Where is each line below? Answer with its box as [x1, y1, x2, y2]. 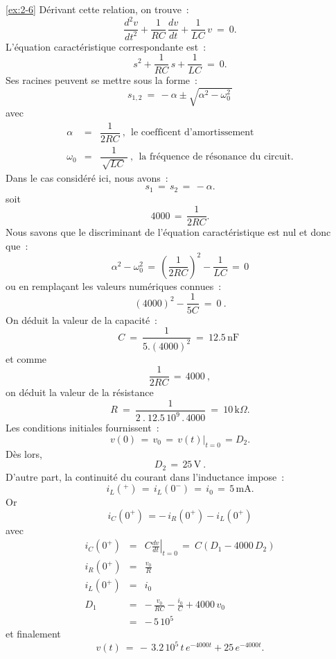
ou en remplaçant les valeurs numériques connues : [6, 278, 222, 293]
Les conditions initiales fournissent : [6, 420, 159, 435]
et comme [6, 351, 47, 366]
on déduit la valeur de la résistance [6, 385, 154, 400]
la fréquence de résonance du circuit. [139, 152, 294, 162]
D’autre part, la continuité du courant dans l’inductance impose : [6, 469, 285, 483]
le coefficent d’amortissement [131, 128, 254, 138]
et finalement [6, 626, 61, 641]
